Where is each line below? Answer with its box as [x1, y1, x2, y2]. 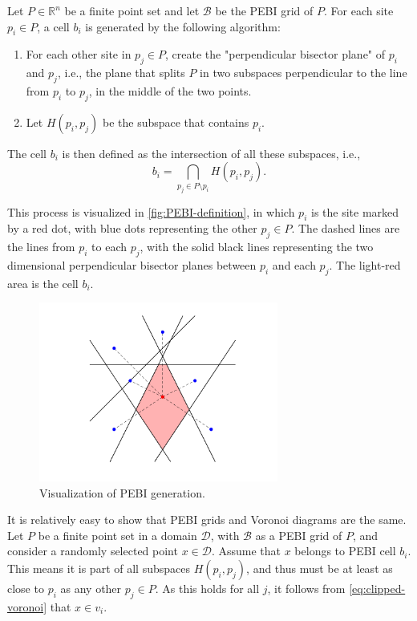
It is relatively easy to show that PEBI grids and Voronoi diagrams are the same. [7, 511, 407, 528]
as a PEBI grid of [255, 526, 342, 543]
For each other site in [26, 46, 132, 63]
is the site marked [310, 203, 399, 220]
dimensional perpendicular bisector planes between [7, 257, 257, 274]
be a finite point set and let [64, 2, 200, 18]
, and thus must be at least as [246, 559, 393, 576]
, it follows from [267, 579, 346, 596]
